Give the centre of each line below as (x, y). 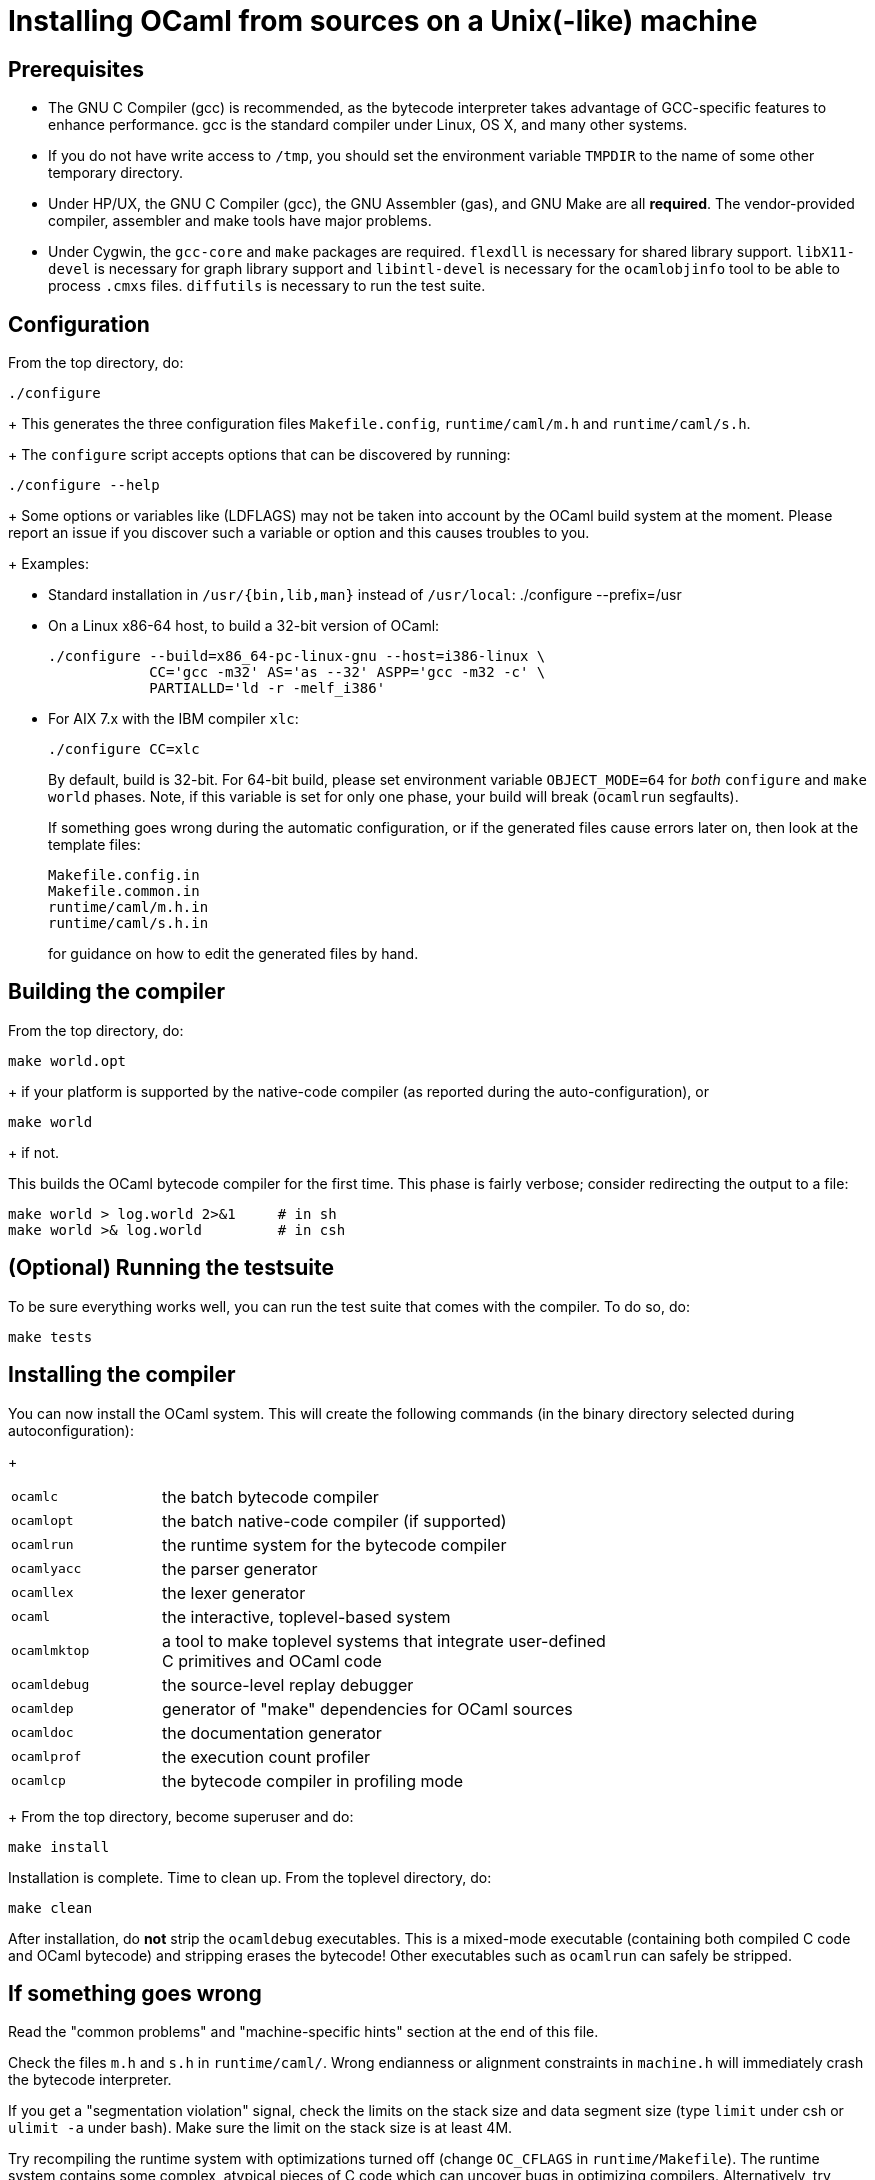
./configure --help (84, 485)
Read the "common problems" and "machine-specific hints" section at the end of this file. (303, 2032)
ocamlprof (46, 1757)
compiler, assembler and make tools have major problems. (240, 221)
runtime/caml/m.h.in (128, 907)
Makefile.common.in (124, 891)
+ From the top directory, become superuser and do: (181, 1816)
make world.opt (67, 1060)
